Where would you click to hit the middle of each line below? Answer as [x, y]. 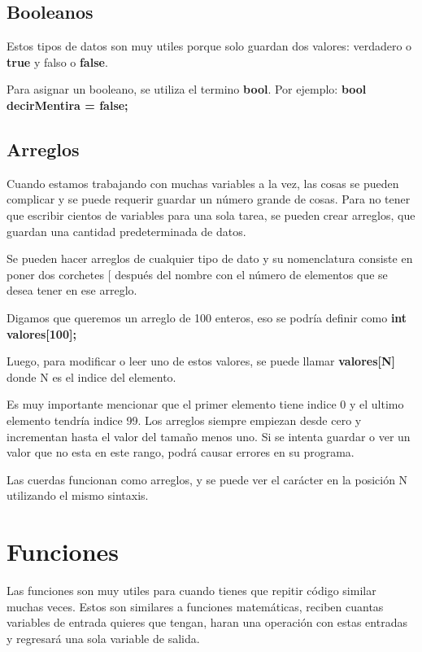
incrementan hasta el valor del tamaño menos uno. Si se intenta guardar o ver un [209, 436]
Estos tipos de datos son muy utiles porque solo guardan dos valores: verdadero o [209, 46]
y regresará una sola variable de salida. [103, 638]
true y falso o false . [57, 61]
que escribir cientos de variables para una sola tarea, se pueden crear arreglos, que [211, 214]
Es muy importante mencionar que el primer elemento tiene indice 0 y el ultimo [205, 404]
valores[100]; [41, 333]
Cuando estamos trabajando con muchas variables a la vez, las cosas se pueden [203, 183]
